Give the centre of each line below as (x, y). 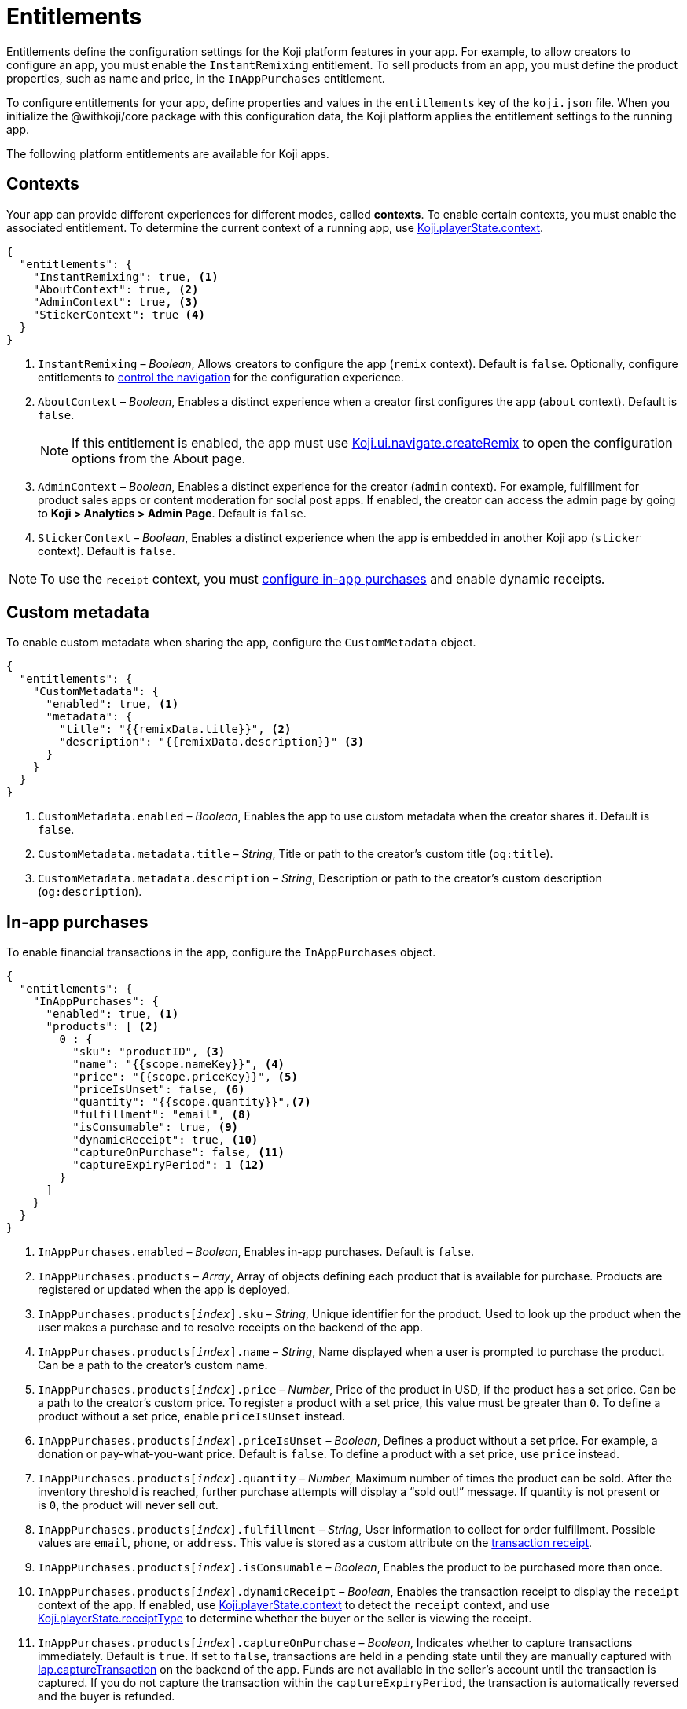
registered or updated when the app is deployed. (164, 1290)
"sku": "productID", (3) (149, 1052)
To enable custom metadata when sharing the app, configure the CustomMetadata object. (241, 643)
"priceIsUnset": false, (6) (159, 1090)
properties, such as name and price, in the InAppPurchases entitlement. (196, 78)
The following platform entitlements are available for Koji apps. (168, 153)
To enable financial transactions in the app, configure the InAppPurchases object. (221, 952)
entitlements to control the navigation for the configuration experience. (221, 377)
